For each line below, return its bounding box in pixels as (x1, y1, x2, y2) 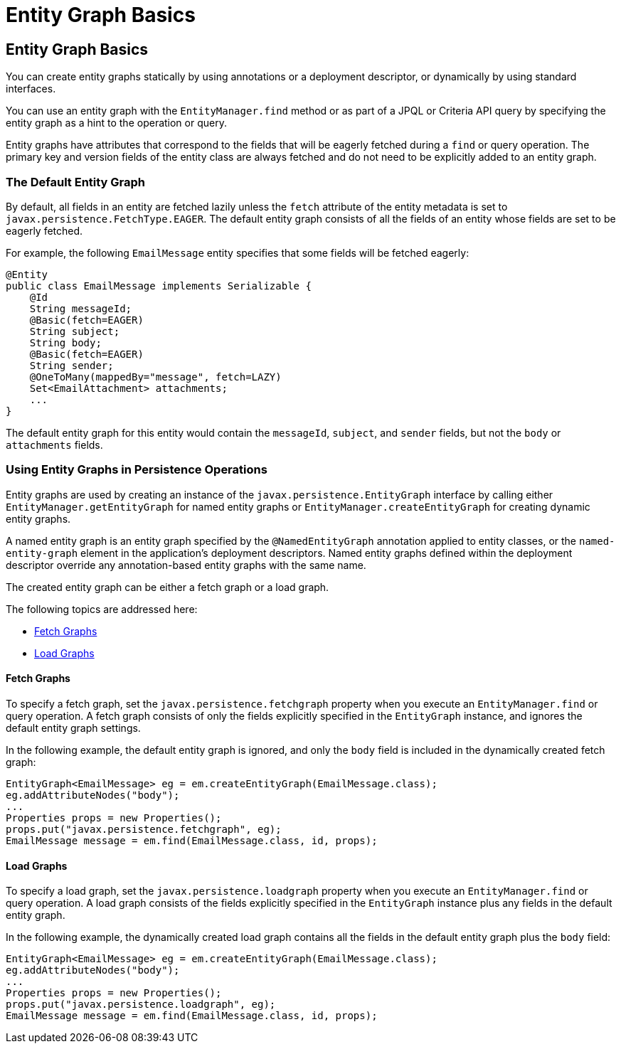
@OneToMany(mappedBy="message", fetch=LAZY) (29, 371, 282, 383)
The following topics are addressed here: (6, 602, 198, 615)
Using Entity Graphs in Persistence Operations (6, 462, 267, 477)
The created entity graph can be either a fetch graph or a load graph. (6, 580, 329, 593)
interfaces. (6, 82, 56, 95)
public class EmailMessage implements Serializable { (6, 279, 312, 292)
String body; (29, 336, 102, 348)
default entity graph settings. (6, 721, 141, 734)
